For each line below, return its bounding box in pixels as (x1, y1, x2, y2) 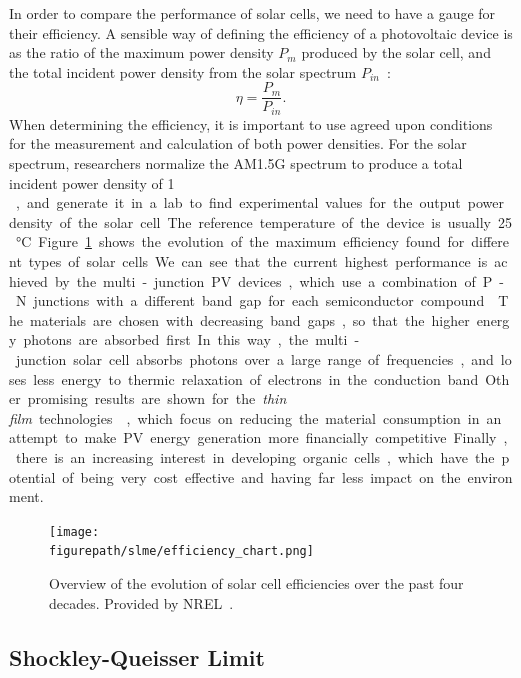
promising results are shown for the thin (27, 388, 287, 409)
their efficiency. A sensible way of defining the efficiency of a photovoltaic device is (9, 22, 513, 43)
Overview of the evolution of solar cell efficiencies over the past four (49, 573, 464, 594)
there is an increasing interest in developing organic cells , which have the (15, 446, 495, 467)
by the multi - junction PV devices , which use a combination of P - (54, 270, 504, 291)
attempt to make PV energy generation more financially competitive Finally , (9, 427, 508, 448)
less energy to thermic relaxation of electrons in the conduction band (33, 368, 479, 389)
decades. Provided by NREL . (49, 592, 234, 613)
